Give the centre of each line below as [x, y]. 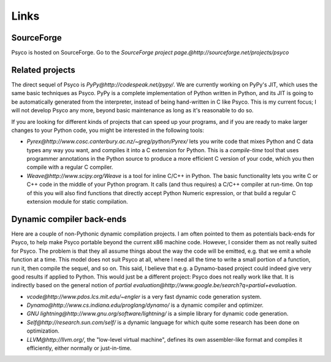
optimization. [43, 331]
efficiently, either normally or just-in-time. [79, 348]
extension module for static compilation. [77, 202]
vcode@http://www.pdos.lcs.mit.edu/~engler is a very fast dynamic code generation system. [144, 296]
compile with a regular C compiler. [70, 167]
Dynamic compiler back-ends [69, 219]
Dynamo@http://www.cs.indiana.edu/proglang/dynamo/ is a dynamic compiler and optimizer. [145, 305]
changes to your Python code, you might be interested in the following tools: [108, 130]
